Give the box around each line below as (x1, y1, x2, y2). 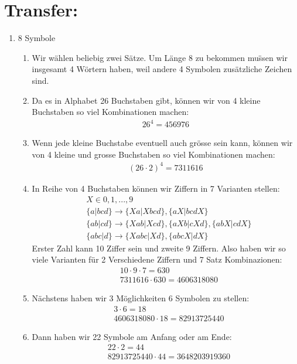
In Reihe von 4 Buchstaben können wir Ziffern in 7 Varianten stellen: (32, 182, 280, 194)
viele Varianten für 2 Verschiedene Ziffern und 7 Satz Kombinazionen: (32, 253, 282, 266)
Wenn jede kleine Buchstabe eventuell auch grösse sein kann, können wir (32, 137, 293, 149)
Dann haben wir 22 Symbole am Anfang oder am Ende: (32, 330, 232, 342)
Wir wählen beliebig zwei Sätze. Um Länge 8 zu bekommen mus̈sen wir (32, 51, 288, 63)
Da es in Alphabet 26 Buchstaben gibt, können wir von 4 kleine (32, 94, 261, 106)
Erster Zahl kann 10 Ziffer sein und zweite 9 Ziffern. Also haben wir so (32, 241, 286, 254)
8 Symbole (18, 32, 56, 44)
